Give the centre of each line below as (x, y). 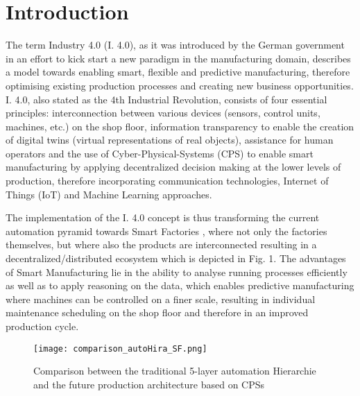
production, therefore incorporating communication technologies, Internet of (167, 181)
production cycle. (42, 326)
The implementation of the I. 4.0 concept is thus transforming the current (163, 217)
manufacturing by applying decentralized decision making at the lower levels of (173, 167)
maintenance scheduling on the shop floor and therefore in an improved (157, 312)
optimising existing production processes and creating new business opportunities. (180, 85)
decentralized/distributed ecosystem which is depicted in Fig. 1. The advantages (176, 258)
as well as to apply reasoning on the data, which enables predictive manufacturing (180, 285)
